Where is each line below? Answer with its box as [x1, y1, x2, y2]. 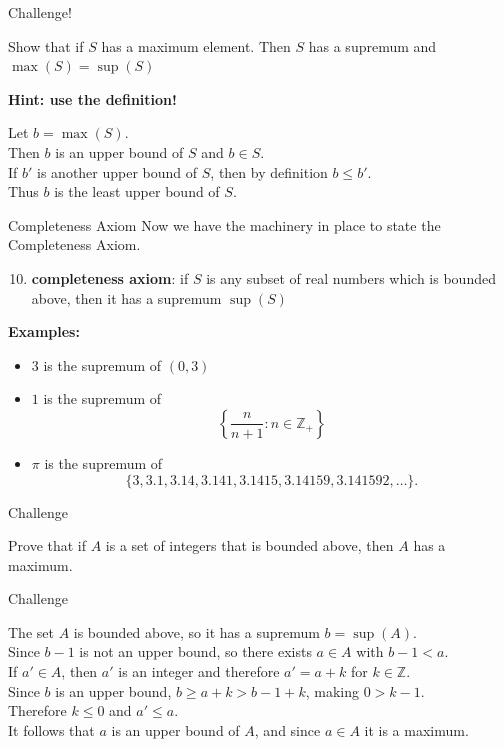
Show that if [8, 35, 84, 56]
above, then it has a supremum [31, 287, 222, 308]
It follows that [8, 719, 95, 740]
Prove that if [8, 535, 87, 556]
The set [8, 621, 54, 642]
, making [305, 680, 359, 701]
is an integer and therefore [118, 661, 280, 682]
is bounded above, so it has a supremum [73, 621, 320, 642]
